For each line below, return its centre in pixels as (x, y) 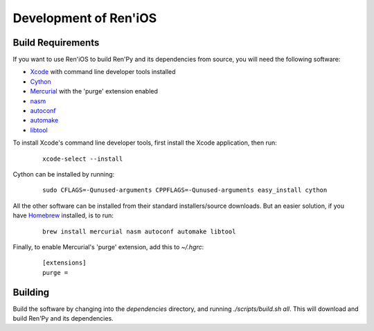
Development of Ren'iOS (85, 18)
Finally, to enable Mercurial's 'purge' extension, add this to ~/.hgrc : (108, 247)
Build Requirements (56, 43)
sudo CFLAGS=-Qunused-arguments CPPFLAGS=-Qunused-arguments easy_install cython (185, 190)
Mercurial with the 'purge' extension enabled (94, 91)
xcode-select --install (83, 159)
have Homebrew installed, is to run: (63, 215)
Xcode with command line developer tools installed (103, 72)
